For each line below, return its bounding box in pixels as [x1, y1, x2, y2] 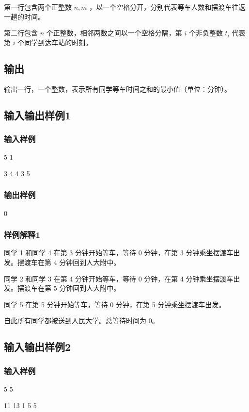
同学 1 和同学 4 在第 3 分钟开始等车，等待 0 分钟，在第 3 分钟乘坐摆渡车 [4, 247, 233, 258]
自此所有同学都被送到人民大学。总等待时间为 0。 [4, 315, 159, 326]
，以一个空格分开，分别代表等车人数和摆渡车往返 [89, 2, 246, 12]
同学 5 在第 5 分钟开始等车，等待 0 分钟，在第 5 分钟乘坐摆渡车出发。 [4, 299, 226, 309]
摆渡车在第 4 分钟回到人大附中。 [17, 257, 121, 267]
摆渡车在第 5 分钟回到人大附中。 [17, 283, 121, 293]
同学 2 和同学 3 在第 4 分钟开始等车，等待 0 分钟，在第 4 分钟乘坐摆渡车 [4, 273, 233, 283]
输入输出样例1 [4, 107, 71, 122]
